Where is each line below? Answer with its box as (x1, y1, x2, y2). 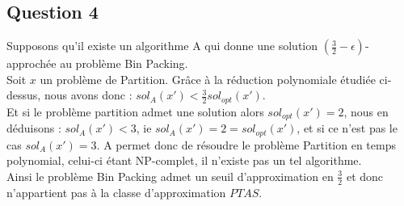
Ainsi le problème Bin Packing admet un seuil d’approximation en (6, 167, 334, 184)
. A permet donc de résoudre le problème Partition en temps (96, 136, 396, 153)
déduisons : (6, 120, 61, 137)
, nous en (343, 103, 389, 120)
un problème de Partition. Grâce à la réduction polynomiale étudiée (40, 70, 376, 87)
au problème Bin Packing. (60, 55, 188, 72)
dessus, (6, 86, 41, 103)
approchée (6, 55, 57, 72)
